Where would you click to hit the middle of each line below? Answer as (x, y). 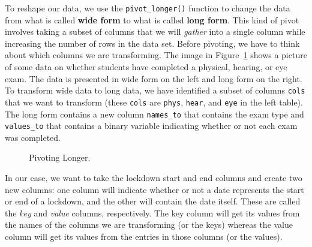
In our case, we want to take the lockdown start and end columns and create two (154, 178)
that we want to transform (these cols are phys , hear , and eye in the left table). (154, 102)
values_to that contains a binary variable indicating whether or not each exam (151, 126)
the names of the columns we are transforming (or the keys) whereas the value (149, 225)
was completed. (33, 137)
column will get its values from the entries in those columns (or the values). (144, 236)
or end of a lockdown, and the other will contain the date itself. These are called (153, 201)
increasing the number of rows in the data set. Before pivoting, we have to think (152, 43)
